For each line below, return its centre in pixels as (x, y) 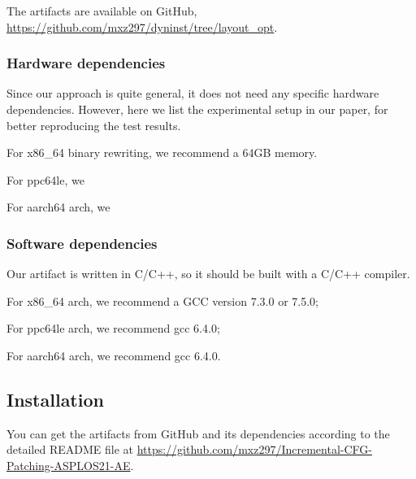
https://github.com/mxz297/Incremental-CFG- (254, 449)
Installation (55, 399)
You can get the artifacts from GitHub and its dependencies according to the (198, 433)
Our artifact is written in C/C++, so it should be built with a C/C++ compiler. (208, 274)
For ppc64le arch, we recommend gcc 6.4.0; (113, 328)
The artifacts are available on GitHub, (102, 11)
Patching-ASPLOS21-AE (69, 465)
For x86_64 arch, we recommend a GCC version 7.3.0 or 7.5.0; (162, 300)
